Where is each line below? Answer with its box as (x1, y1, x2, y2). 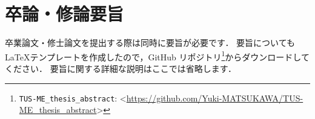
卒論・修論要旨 (5, 1, 124, 26)
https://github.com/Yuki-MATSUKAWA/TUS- (126, 91, 303, 104)
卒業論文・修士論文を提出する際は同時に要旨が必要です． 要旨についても (5, 36, 295, 49)
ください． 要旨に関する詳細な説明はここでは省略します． (5, 62, 237, 74)
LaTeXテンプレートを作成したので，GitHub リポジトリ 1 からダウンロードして (5, 48, 310, 63)
